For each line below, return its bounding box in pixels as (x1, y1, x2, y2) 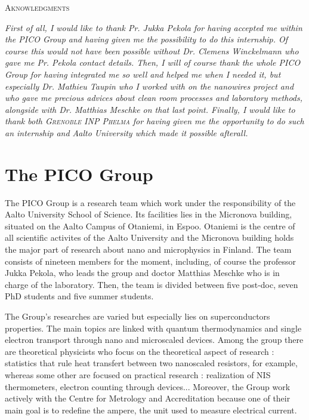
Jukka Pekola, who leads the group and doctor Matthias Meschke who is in (5, 266, 280, 279)
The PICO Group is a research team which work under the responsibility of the (5, 196, 296, 209)
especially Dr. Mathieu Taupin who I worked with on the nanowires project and (5, 79, 294, 92)
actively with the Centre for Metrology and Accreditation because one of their (5, 392, 291, 404)
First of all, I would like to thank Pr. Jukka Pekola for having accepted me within (5, 21, 302, 33)
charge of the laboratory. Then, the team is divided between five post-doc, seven (5, 278, 298, 290)
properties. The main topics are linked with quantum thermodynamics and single (5, 321, 302, 334)
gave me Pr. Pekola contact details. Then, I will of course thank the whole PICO (5, 56, 301, 69)
